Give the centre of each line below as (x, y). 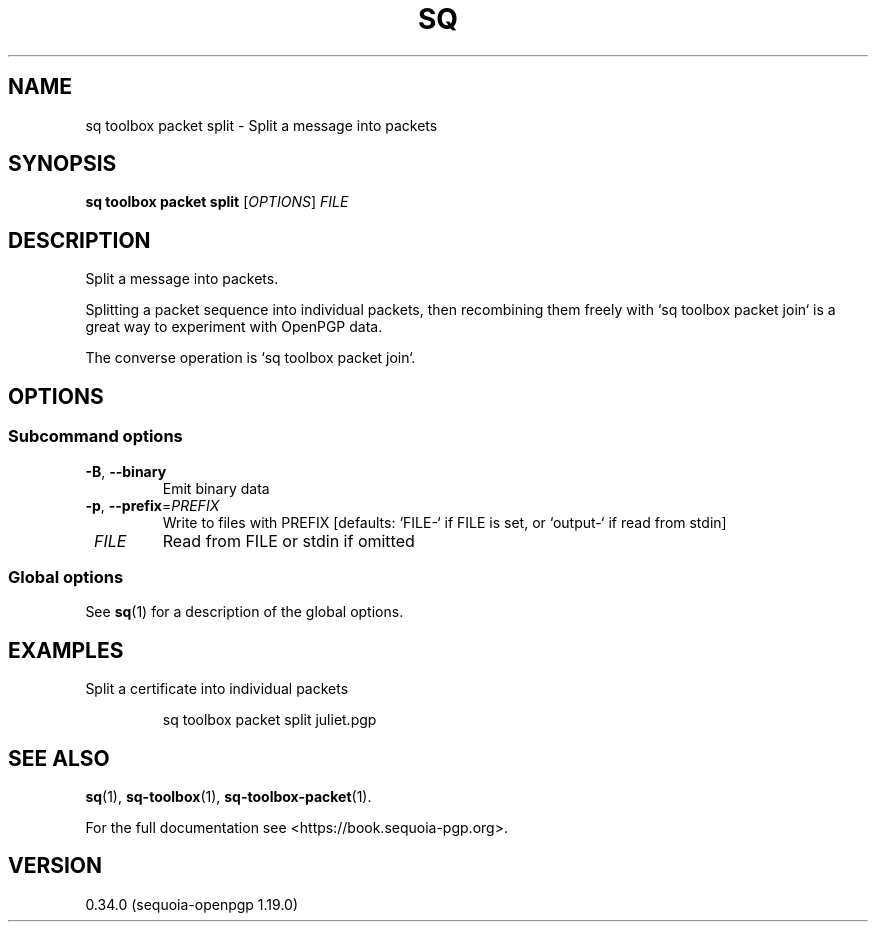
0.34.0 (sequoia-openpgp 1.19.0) (192, 904)
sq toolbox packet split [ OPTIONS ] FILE (217, 202)
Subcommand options (95, 436)
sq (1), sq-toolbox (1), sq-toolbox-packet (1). (228, 796)
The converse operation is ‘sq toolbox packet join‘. (250, 358)
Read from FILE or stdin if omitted (288, 540)
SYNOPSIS (62, 164)
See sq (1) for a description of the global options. (244, 612)
